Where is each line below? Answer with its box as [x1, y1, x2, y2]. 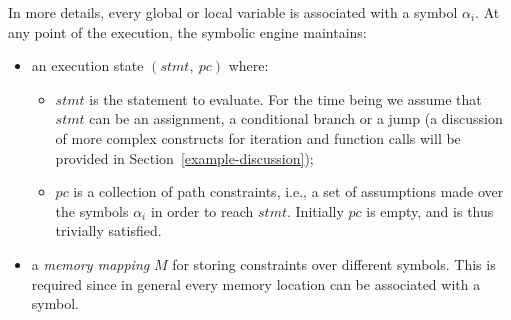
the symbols [55, 200, 129, 221]
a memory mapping [31, 253, 150, 274]
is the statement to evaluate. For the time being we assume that [89, 88, 482, 109]
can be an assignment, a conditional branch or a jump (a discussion [89, 108, 503, 129]
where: [228, 55, 269, 76]
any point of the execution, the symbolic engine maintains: [8, 21, 367, 42]
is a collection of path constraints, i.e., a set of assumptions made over [73, 181, 504, 202]
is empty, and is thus [366, 200, 494, 221]
